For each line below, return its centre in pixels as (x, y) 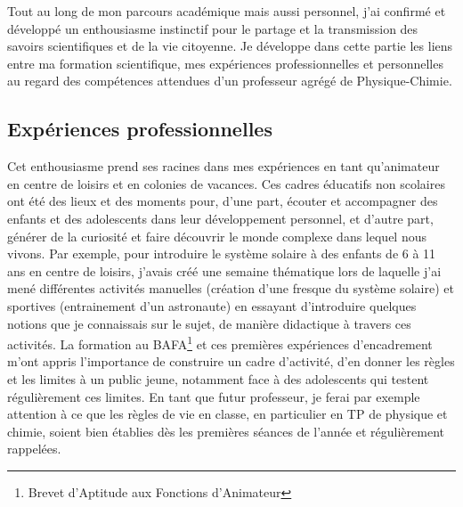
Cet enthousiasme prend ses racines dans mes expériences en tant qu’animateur (223, 166)
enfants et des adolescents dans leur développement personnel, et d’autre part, (220, 218)
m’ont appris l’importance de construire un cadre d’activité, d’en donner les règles (231, 361)
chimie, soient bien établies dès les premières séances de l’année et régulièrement (226, 431)
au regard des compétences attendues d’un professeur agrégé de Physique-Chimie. (230, 81)
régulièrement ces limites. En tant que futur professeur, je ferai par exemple (214, 396)
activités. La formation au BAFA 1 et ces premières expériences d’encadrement (220, 343)
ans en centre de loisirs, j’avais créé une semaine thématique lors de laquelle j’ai (224, 270)
